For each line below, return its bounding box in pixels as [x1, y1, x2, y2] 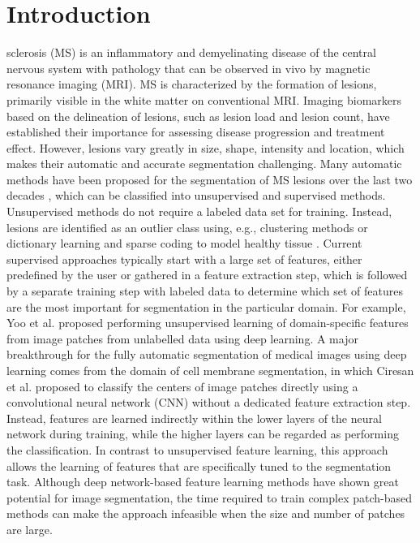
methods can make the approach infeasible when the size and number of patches [6, 505, 405, 522]
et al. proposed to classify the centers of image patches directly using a [6, 377, 358, 394]
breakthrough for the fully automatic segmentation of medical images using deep [6, 346, 407, 363]
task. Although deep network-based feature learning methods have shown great [6, 473, 399, 490]
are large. [6, 520, 53, 537]
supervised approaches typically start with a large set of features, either [6, 250, 362, 267]
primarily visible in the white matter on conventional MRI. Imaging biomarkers [6, 91, 402, 108]
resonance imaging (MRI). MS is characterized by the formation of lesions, [6, 75, 377, 93]
